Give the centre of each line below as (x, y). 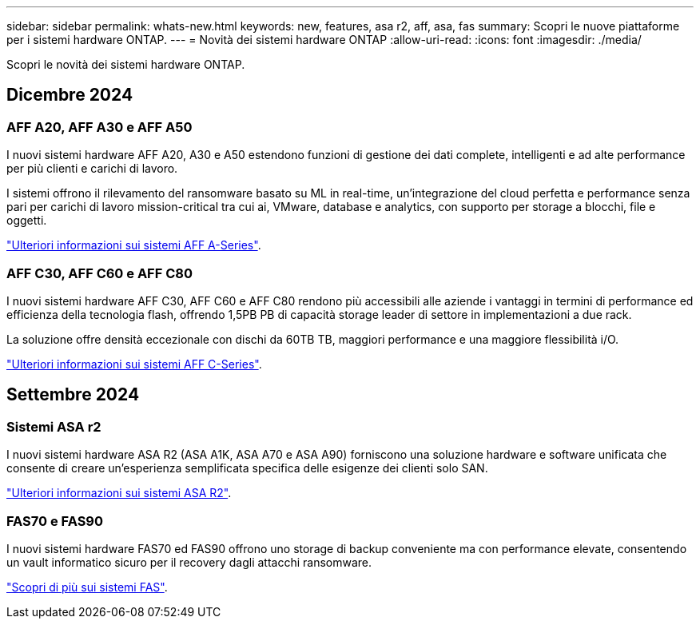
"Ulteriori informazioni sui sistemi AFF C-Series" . (134, 364)
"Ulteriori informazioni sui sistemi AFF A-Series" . (134, 245)
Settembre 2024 (73, 395)
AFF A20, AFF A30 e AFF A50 (99, 127)
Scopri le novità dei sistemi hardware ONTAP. (126, 64)
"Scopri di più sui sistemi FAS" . (87, 587)
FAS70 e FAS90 (55, 521)
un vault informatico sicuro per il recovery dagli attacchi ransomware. (189, 562)
